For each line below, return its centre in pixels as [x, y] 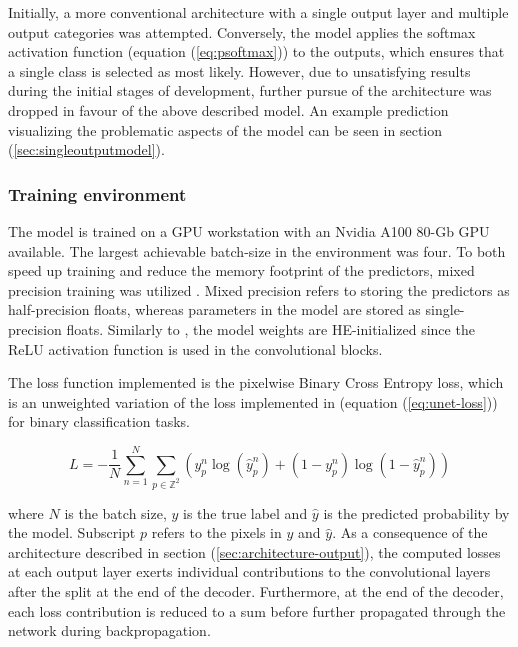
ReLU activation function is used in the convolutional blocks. [195, 348]
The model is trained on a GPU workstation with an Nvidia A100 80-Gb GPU [249, 230]
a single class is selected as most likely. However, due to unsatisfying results [239, 70]
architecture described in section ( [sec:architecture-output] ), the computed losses [254, 551]
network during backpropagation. [109, 630]
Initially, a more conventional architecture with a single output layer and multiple [258, 12]
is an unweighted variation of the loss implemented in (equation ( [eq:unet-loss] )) [253, 401]
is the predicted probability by [416, 512]
